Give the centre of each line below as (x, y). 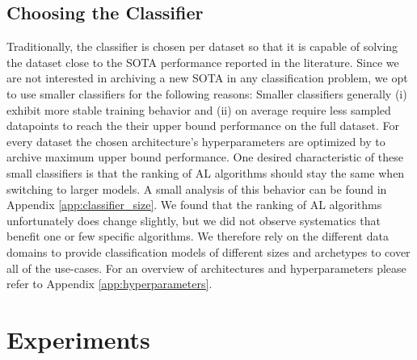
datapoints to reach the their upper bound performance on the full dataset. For (203, 126)
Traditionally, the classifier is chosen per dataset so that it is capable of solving (202, 46)
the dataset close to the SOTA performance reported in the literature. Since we (203, 62)
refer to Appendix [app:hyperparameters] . (110, 284)
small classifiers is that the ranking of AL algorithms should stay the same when (206, 172)
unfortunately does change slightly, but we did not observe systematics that (194, 220)
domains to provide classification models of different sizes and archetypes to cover (208, 251)
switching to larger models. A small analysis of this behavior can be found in (197, 188)
